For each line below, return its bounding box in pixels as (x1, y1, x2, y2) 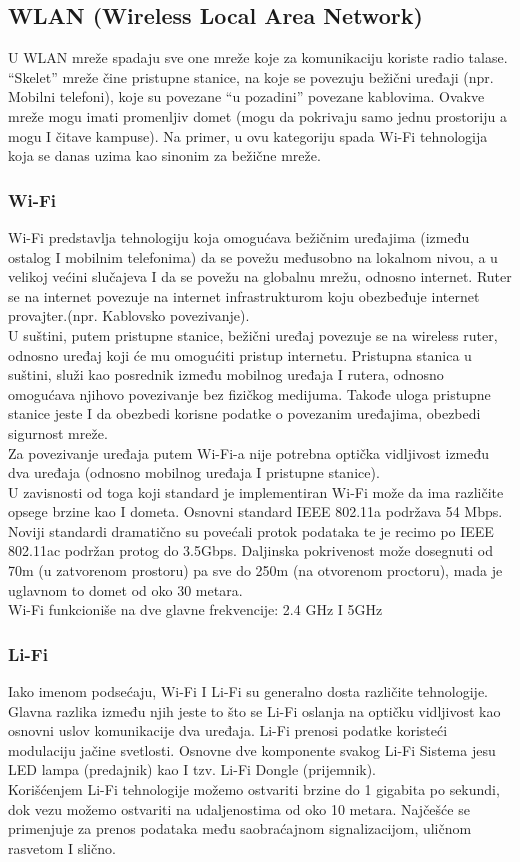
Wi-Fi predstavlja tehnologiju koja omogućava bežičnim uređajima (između (8, 226, 470, 247)
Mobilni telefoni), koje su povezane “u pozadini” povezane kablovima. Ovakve (8, 86, 485, 107)
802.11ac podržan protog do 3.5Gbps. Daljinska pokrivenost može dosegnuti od (8, 540, 493, 561)
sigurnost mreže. (8, 422, 108, 443)
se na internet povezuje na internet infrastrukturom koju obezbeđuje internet (8, 285, 480, 306)
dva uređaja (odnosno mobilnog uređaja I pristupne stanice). (8, 462, 380, 483)
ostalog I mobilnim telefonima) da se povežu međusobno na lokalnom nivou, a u (8, 246, 498, 267)
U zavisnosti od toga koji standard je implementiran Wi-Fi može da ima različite (8, 481, 504, 502)
